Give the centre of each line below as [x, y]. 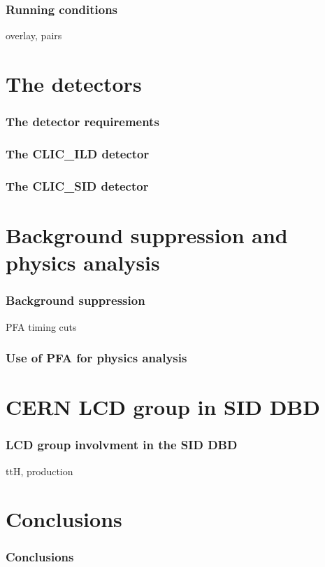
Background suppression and [147, 234]
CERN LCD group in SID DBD [163, 407]
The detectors [74, 83]
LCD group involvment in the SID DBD [122, 445]
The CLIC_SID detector [77, 185]
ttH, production [39, 471]
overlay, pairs [34, 35]
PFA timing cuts [41, 326]
